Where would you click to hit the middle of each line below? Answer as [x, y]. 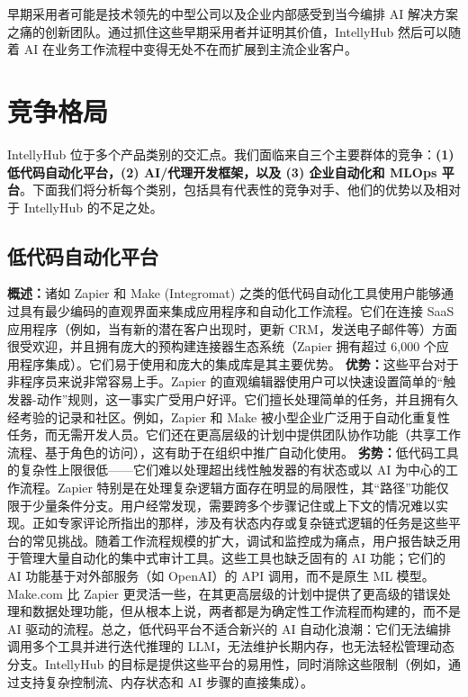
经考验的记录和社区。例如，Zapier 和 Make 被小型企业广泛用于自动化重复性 [229, 416]
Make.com [35, 593]
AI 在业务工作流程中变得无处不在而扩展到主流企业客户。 [190, 49]
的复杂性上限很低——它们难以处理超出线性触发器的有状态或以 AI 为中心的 [226, 470]
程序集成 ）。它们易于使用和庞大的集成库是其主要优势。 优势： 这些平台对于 [239, 363]
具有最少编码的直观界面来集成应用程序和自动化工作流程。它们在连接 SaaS [237, 311]
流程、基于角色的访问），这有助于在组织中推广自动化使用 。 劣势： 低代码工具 [233, 452]
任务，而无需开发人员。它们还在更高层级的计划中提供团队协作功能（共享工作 [234, 434]
